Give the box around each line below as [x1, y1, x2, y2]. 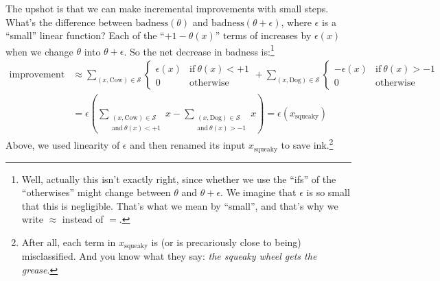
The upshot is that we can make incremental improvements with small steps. [5, 1, 329, 15]
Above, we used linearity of [5, 138, 120, 152]
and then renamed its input [130, 138, 246, 152]
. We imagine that [220, 185, 297, 199]
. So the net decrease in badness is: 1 [124, 42, 275, 58]
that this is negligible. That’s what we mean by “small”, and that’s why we [21, 198, 338, 212]
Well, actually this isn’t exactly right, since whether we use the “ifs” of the [21, 171, 336, 186]
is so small [306, 185, 350, 199]
